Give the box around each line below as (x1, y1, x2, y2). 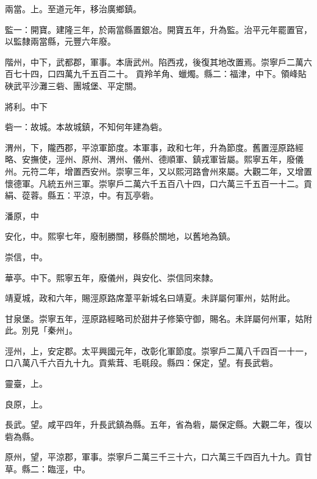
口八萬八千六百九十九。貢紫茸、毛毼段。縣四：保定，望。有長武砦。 (5, 356, 278, 369)
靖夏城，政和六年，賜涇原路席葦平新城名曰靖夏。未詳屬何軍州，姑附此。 (5, 291, 295, 304)
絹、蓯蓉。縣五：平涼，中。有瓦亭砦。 (5, 189, 158, 202)
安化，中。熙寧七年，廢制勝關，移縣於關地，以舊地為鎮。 (5, 230, 235, 243)
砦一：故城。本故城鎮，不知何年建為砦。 (5, 120, 167, 133)
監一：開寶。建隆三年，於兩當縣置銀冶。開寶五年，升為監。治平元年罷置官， (5, 23, 312, 35)
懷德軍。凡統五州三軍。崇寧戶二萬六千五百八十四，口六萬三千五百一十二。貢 (5, 177, 312, 189)
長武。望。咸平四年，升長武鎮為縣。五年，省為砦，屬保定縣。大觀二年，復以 (5, 418, 312, 431)
